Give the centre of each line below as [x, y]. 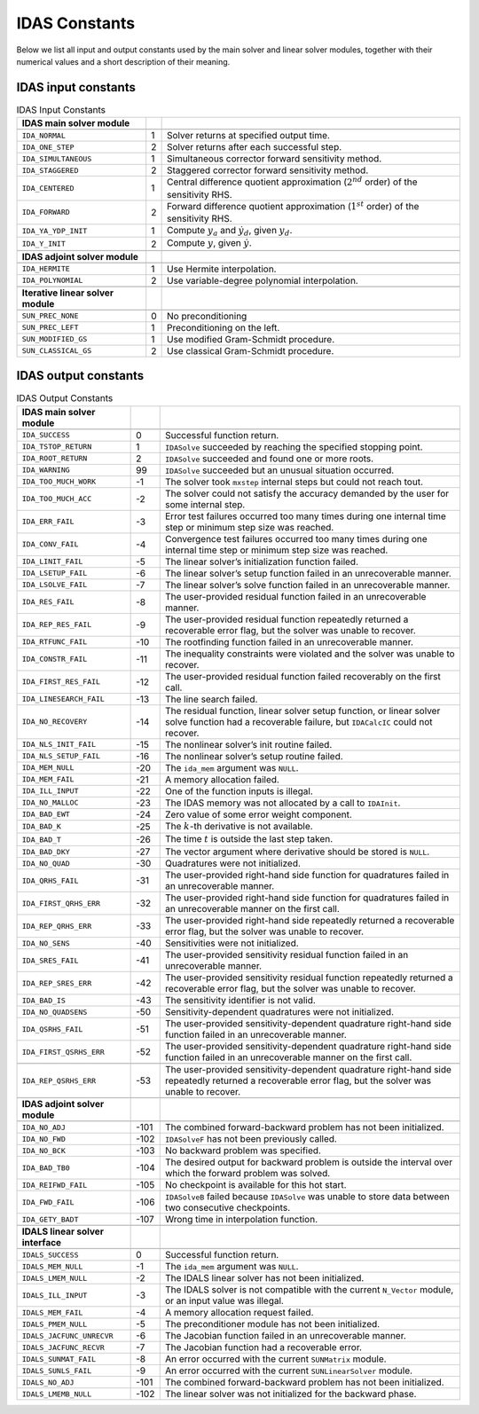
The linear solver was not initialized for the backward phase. [291, 1394]
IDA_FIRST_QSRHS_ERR [63, 1052]
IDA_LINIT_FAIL [52, 562]
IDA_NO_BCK [44, 1150]
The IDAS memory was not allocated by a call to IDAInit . [283, 803]
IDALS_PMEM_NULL [55, 1324]
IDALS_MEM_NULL [52, 1266]
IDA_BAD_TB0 [46, 1168]
